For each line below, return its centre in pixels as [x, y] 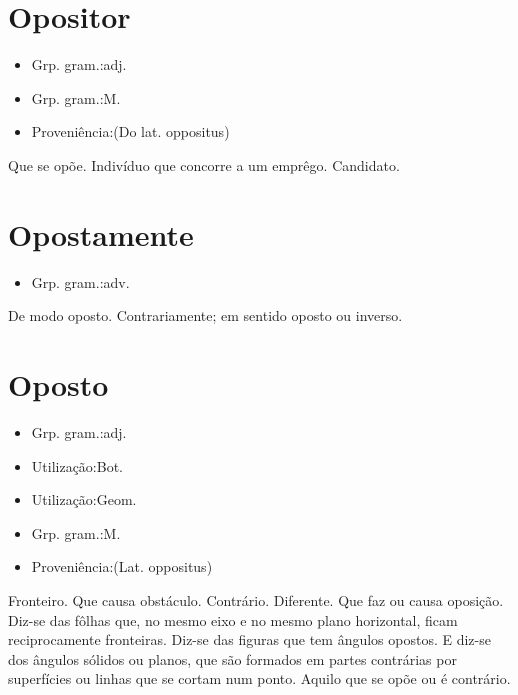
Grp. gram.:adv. [80, 281]
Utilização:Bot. [77, 465]
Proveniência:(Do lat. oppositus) [130, 131]
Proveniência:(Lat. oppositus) [122, 566]
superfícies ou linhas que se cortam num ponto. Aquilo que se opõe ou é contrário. [259, 678]
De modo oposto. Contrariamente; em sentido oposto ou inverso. [205, 315]
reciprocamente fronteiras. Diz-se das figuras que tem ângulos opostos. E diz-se [249, 639]
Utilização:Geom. [84, 499]
